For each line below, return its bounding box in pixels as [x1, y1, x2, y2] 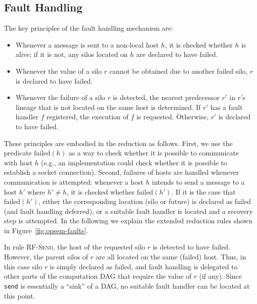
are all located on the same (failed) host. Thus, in [95, 252, 246, 262]
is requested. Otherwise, [136, 111, 209, 122]
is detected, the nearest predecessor [113, 92, 220, 102]
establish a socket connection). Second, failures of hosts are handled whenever [4, 167, 239, 177]
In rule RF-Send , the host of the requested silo [4, 242, 145, 252]
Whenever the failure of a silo [15, 92, 105, 102]
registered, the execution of [46, 111, 128, 122]
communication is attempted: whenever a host [4, 176, 144, 187]
